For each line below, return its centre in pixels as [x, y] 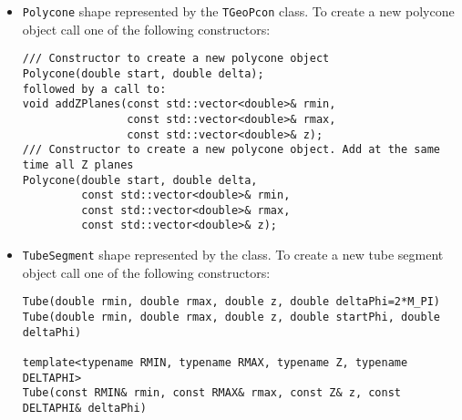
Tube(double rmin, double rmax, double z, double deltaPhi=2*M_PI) [231, 302]
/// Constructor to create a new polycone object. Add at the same [231, 150]
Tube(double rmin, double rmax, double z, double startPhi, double [231, 318]
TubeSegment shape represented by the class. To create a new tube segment [233, 255]
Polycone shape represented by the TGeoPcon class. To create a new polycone [238, 11]
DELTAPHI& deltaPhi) [84, 408]
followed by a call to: [94, 89]
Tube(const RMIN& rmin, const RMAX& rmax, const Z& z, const [212, 393]
